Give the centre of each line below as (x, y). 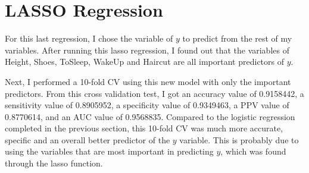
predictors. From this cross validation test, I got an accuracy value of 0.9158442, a (154, 93)
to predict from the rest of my (237, 38)
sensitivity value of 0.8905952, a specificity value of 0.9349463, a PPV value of (147, 105)
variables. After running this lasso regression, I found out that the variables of (147, 50)
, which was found (253, 151)
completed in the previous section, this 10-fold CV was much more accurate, (144, 128)
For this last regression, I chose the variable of (89, 38)
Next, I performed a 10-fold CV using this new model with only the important (148, 81)
